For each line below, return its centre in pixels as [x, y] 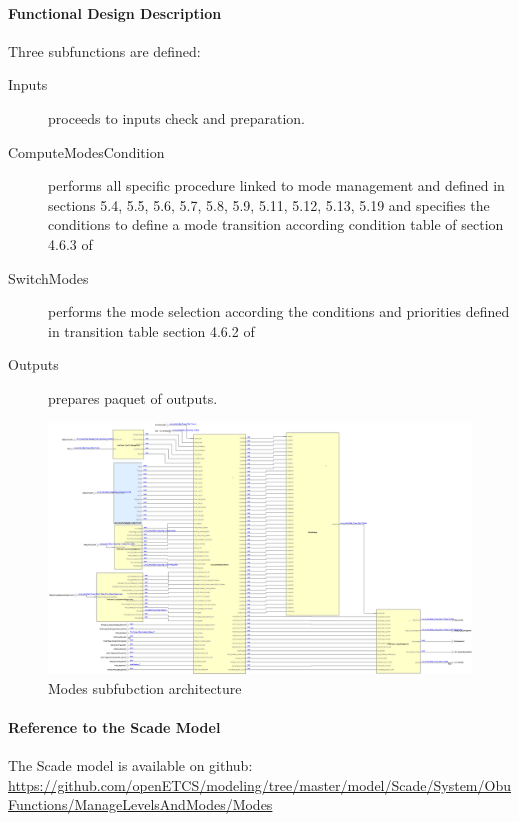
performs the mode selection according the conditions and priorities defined [279, 311]
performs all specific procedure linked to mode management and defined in [276, 185]
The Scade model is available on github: [130, 765]
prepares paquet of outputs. [133, 397]
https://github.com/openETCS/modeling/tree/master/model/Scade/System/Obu [259, 784]
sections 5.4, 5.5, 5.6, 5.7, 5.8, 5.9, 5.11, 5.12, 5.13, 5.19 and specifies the [269, 204]
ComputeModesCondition [86, 151]
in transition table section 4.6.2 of [151, 330]
